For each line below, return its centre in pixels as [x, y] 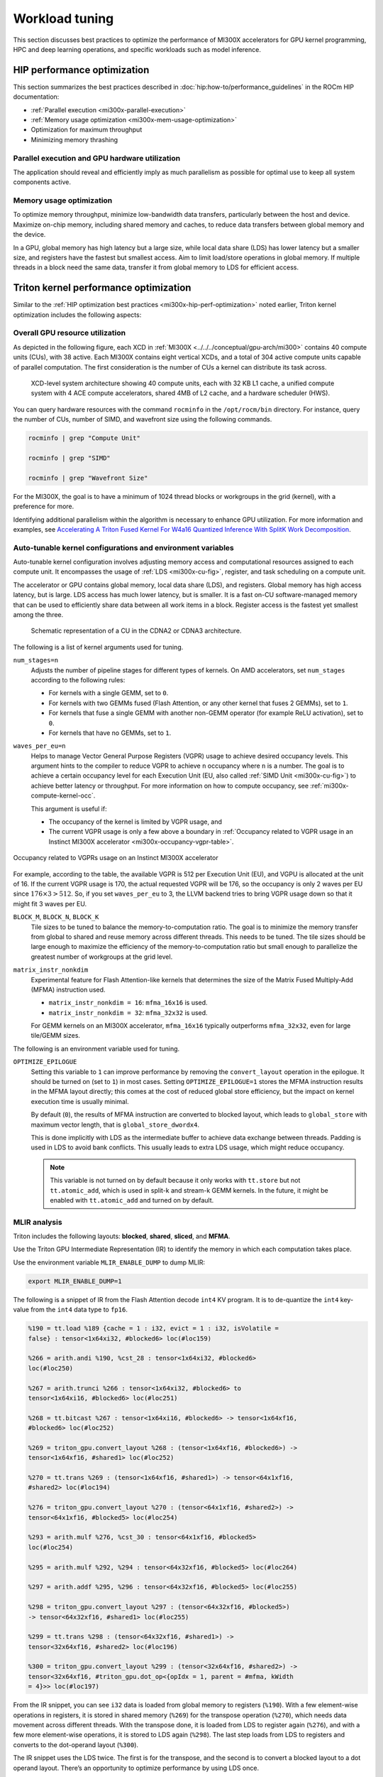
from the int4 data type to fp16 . [79, 1310]
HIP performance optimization [81, 70]
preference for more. [44, 506]
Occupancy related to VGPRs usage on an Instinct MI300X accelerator [116, 858]
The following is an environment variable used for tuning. [96, 1048]
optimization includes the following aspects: [77, 315]
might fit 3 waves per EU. [50, 903]
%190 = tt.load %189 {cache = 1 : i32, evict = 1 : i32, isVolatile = [154, 1328]
